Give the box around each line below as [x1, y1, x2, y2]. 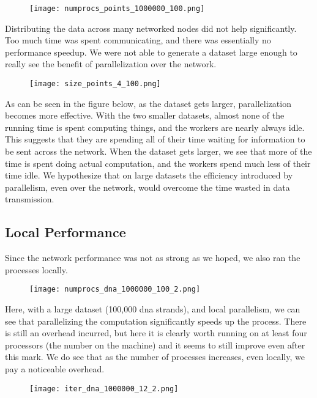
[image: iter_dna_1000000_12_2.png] [29, 384, 179, 393]
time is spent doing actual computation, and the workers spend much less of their [5, 157, 311, 169]
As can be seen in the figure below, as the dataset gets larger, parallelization [5, 97, 291, 109]
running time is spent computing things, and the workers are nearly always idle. [5, 120, 305, 133]
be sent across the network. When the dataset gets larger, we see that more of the [5, 145, 312, 158]
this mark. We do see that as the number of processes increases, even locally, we [5, 350, 305, 363]
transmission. [5, 193, 54, 205]
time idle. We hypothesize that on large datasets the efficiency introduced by [5, 169, 293, 182]
